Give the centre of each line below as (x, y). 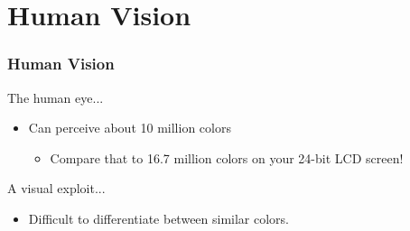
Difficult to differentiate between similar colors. (159, 218)
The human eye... (56, 97)
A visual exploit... (56, 188)
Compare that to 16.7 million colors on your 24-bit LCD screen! (227, 157)
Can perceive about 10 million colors (130, 128)
